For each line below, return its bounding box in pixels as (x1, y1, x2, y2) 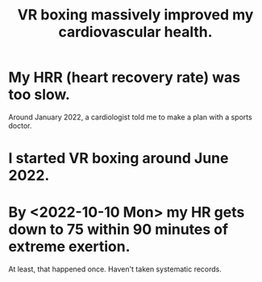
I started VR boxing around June (8, 149, 229, 167)
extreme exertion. (8, 238, 131, 256)
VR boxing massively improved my (17, 6, 254, 24)
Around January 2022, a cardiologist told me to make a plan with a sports (8, 112, 252, 122)
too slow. (8, 86, 71, 104)
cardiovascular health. (58, 23, 213, 41)
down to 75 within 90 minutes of (8, 221, 228, 239)
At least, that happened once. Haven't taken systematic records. (8, 264, 222, 274)
